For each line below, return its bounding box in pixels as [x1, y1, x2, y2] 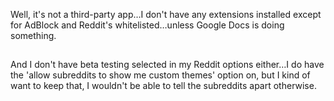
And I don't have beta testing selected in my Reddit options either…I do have [10, 59, 325, 71]
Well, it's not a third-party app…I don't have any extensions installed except [10, 9, 322, 20]
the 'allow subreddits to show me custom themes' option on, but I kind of [10, 69, 311, 81]
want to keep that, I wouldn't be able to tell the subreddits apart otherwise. [10, 80, 317, 92]
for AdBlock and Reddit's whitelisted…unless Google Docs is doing [10, 19, 285, 31]
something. [10, 30, 57, 41]
